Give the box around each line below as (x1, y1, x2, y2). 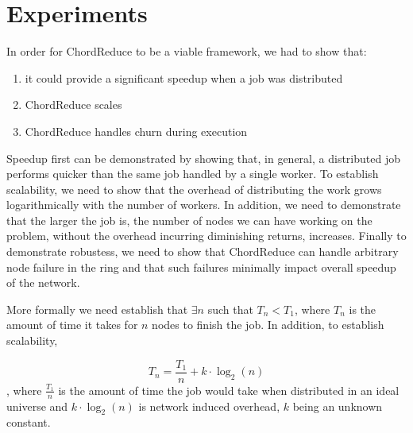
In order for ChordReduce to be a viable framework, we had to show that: (6, 43, 367, 60)
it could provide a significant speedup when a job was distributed (25, 69, 343, 86)
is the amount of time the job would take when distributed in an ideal (58, 381, 399, 398)
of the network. (6, 274, 80, 291)
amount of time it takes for (6, 316, 138, 333)
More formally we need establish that (6, 300, 188, 317)
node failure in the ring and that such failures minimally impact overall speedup (6, 258, 396, 275)
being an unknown (292, 397, 383, 414)
